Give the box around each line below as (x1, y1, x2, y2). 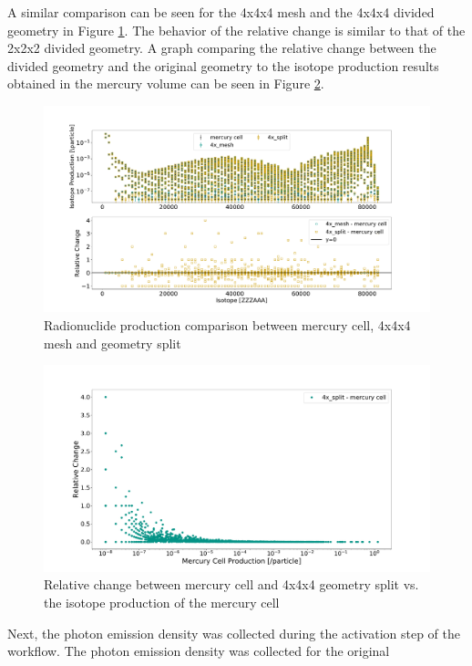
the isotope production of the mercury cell (44, 592, 280, 611)
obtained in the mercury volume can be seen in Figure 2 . (7, 74, 324, 93)
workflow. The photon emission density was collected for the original (7, 641, 390, 661)
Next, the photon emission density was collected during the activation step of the (7, 623, 461, 642)
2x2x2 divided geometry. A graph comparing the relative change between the (7, 38, 436, 57)
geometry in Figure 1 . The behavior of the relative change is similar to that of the (7, 20, 466, 39)
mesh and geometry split (44, 333, 181, 352)
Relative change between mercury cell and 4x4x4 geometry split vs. (44, 575, 419, 594)
